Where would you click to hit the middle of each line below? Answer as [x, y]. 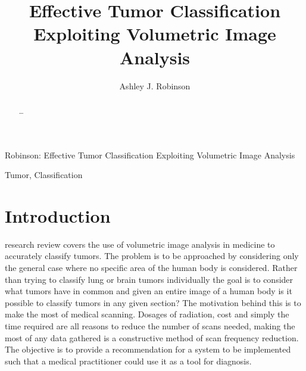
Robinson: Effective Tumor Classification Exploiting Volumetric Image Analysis [150, 155]
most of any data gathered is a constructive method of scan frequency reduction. [152, 337]
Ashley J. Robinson [155, 85]
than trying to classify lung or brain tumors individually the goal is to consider [149, 279]
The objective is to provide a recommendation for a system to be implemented [148, 349]
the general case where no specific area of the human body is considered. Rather [151, 268]
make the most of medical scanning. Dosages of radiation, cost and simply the [147, 314]
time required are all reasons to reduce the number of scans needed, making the [150, 326]
